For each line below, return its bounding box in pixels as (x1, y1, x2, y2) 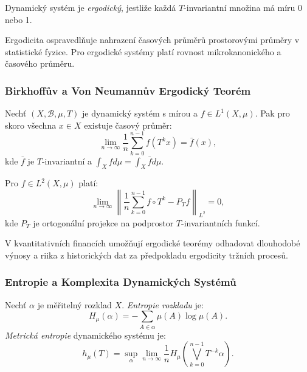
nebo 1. (5, 13, 32, 25)
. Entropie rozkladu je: (122, 298, 204, 311)
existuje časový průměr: (84, 118, 172, 131)
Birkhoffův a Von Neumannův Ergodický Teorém (5, 83, 251, 98)
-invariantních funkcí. (181, 216, 260, 229)
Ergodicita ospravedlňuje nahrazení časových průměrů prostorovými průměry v (5, 33, 300, 46)
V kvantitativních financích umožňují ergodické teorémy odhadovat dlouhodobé (5, 237, 300, 249)
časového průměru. (5, 57, 75, 70)
